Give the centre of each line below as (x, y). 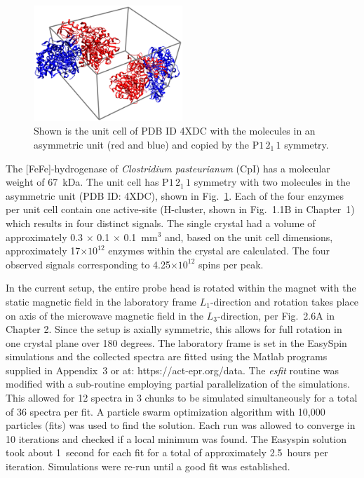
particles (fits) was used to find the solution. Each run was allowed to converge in (181, 425)
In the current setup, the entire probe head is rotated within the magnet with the (181, 288)
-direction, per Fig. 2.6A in (276, 315)
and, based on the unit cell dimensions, (249, 237)
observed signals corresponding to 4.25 (88, 264)
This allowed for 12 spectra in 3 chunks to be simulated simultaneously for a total (182, 398)
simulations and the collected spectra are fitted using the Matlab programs (167, 356)
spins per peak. (231, 264)
